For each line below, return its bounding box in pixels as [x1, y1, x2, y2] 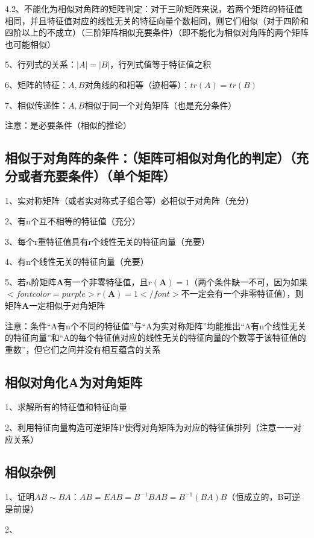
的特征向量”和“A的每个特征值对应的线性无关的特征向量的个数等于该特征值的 [5, 331, 306, 344]
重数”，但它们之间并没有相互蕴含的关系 [5, 343, 161, 355]
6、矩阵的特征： [5, 78, 68, 90]
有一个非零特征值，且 [63, 275, 148, 288]
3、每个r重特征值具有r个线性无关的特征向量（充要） [5, 235, 210, 247]
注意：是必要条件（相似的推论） [5, 119, 131, 131]
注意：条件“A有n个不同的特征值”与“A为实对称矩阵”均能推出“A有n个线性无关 [5, 319, 307, 332]
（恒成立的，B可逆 [227, 490, 301, 503]
